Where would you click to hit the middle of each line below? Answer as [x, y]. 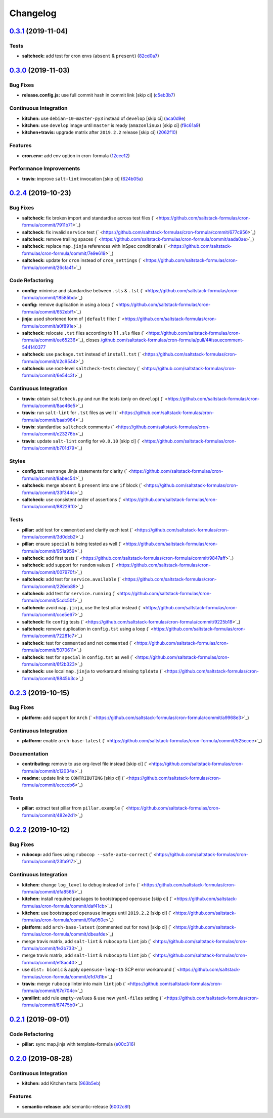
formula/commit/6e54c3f [48, 375]
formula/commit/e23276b [49, 434]
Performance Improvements [45, 168]
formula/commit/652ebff [48, 311]
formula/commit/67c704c [49, 991]
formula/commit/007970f [48, 572]
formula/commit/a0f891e [48, 326]
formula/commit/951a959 [48, 551]
